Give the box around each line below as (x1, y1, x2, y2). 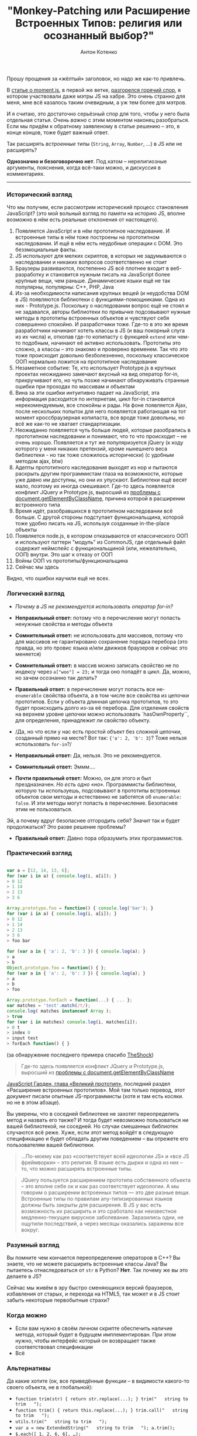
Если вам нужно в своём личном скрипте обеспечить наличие (15, 1325, 173, 1332)
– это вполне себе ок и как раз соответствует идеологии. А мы (20, 1183, 179, 1190)
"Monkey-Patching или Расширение (7, 4, 191, 18)
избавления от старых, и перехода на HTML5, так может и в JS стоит (6, 1290, 180, 1298)
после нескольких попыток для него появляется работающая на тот (15, 408, 186, 415)
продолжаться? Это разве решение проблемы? (6, 823, 126, 830)
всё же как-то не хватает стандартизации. (15, 420, 122, 428)
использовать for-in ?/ (15, 740, 72, 747)
